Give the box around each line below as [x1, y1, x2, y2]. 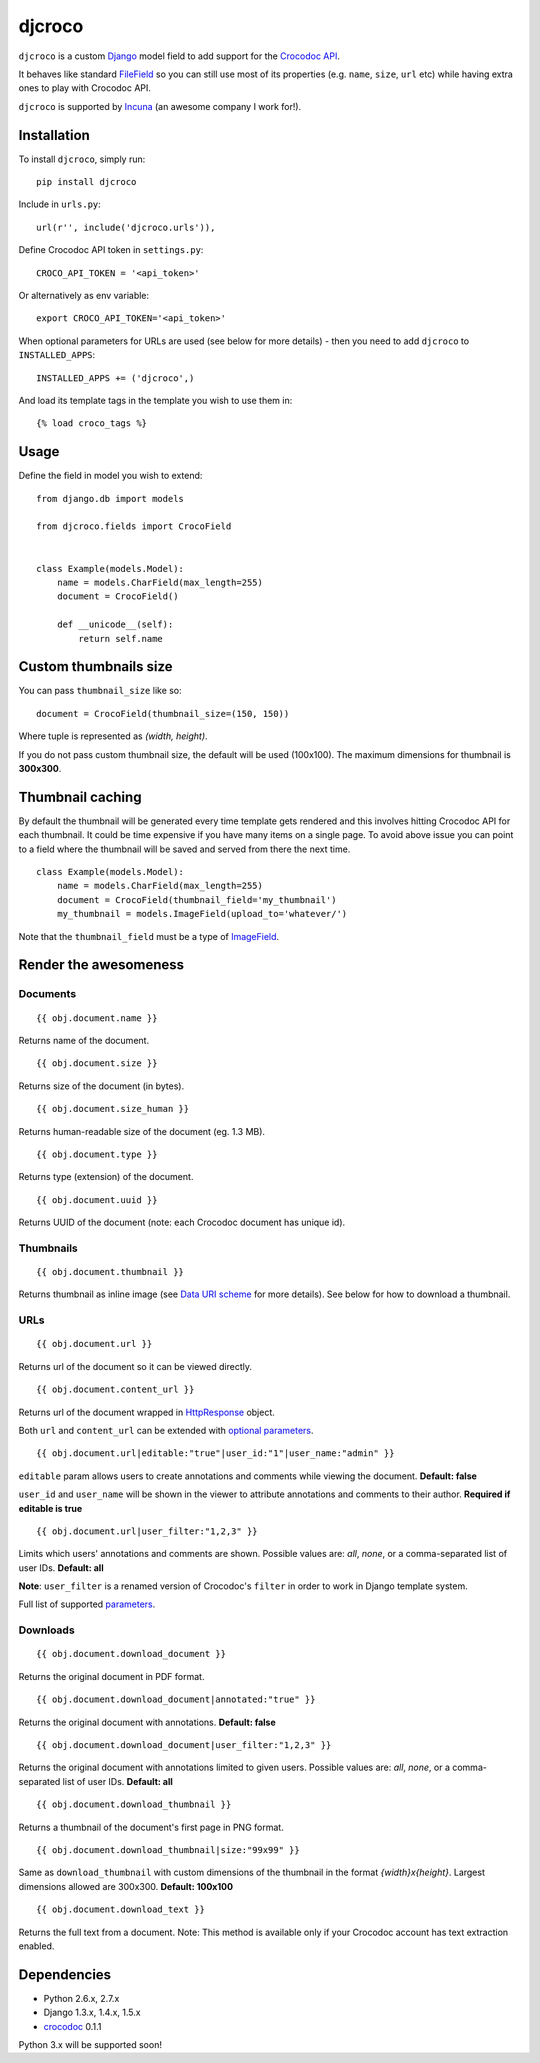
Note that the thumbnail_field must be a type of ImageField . [18, 930, 280, 942]
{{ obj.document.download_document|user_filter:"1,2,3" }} [36, 1740, 332, 1750]
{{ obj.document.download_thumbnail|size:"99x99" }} [36, 1844, 300, 1855]
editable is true [18, 1502, 83, 1514]
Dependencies [18, 1966, 112, 1983]
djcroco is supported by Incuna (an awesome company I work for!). [18, 100, 302, 112]
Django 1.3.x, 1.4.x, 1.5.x [43, 2006, 141, 2019]
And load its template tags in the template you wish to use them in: [18, 394, 293, 406]
